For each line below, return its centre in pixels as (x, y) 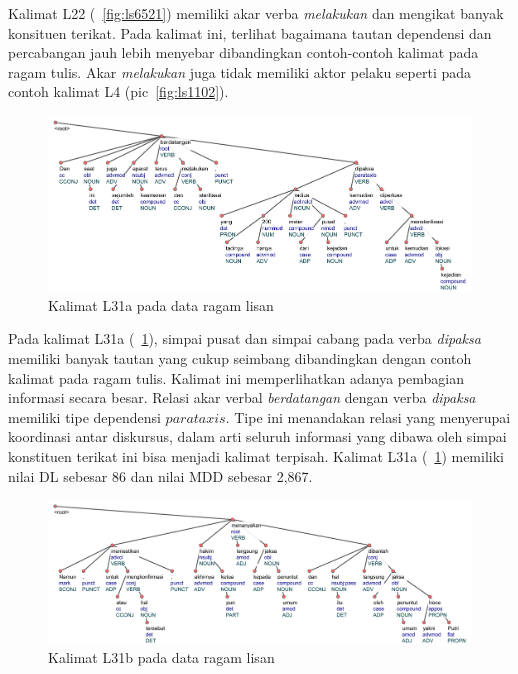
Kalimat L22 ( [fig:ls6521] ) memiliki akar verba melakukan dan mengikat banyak (256, 13)
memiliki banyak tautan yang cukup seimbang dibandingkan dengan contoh (240, 358)
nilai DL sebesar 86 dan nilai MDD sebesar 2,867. (160, 475)
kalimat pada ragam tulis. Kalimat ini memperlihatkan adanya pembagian (236, 377)
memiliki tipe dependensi (84, 416)
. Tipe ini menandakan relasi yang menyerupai (368, 416)
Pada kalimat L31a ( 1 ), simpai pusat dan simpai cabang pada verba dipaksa (244, 338)
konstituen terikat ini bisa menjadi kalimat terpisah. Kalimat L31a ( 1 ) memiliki (256, 456)
